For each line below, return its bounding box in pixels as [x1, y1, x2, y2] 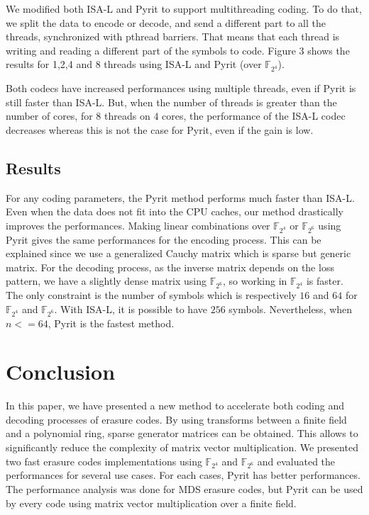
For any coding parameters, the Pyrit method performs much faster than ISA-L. [6, 190, 355, 205]
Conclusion [6, 357, 116, 386]
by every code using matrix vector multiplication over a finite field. [6, 495, 297, 510]
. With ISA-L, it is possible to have [54, 301, 207, 316]
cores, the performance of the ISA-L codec [162, 108, 346, 123]
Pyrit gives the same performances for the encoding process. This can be [6, 232, 321, 247]
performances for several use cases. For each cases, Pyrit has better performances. [6, 468, 360, 482]
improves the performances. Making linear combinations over [6, 217, 270, 232]
